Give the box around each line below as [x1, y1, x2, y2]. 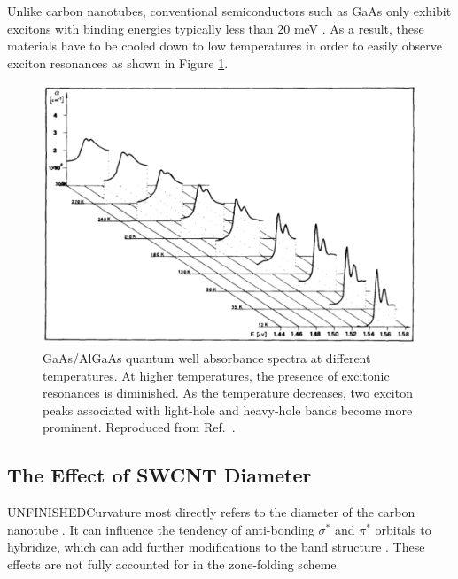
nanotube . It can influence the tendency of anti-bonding [7, 520, 314, 538]
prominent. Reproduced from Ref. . [43, 418, 236, 436]
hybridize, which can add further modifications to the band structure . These [7, 537, 425, 556]
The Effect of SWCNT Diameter [7, 461, 312, 489]
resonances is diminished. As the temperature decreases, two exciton [43, 383, 413, 402]
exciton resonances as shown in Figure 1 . [7, 53, 229, 72]
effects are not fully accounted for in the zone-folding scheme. [7, 555, 340, 574]
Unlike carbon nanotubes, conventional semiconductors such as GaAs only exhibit [7, 2, 452, 19]
